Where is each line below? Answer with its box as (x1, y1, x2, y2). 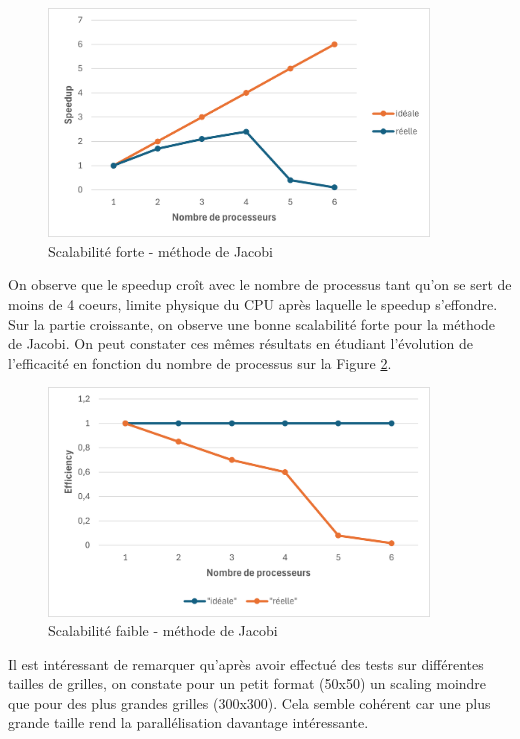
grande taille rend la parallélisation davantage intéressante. (8, 712, 369, 733)
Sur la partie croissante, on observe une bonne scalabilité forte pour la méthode (8, 313, 496, 334)
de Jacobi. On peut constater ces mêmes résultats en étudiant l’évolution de (8, 333, 473, 354)
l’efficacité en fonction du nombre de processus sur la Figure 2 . (8, 352, 392, 373)
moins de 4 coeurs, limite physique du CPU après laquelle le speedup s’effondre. (8, 293, 498, 314)
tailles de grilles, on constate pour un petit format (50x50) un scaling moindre (8, 673, 487, 694)
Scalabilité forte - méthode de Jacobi (48, 240, 274, 261)
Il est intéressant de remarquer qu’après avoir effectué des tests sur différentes (8, 653, 484, 674)
